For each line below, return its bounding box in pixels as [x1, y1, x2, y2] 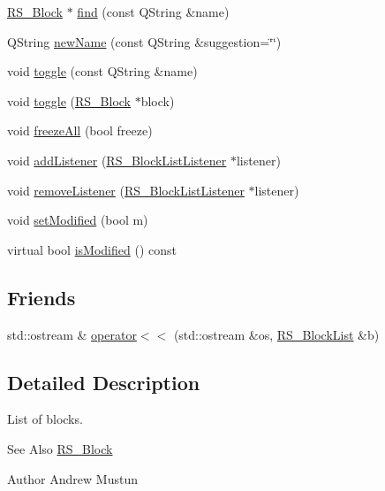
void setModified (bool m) [7, 211, 148, 229]
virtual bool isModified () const [7, 240, 177, 258]
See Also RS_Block [7, 439, 113, 457]
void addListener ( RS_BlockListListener [7, 150, 227, 169]
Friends [7, 283, 76, 311]
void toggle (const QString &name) [7, 62, 198, 81]
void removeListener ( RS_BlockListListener [7, 180, 245, 199]
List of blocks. [7, 410, 83, 428]
